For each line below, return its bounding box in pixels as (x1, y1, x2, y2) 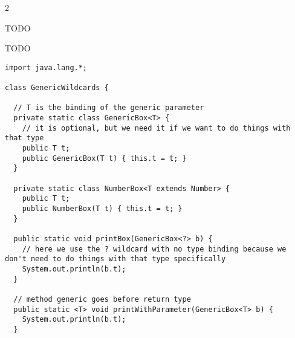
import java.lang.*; (5, 63, 88, 72)
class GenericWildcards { (5, 83, 109, 93)
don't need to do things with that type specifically (5, 255, 226, 264)
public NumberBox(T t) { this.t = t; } (22, 204, 183, 213)
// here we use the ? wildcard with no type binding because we (22, 244, 287, 253)
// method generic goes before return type (13, 294, 191, 304)
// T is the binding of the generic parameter (13, 103, 204, 112)
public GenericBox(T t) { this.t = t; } (22, 154, 187, 163)
